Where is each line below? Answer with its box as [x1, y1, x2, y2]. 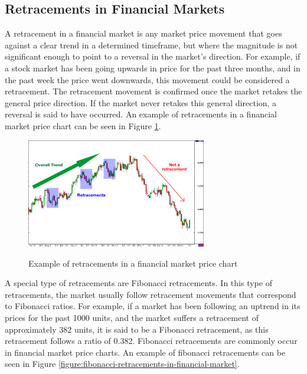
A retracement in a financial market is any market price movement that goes [5, 27, 282, 40]
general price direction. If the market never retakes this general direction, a [5, 96, 277, 109]
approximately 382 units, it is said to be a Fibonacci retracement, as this [5, 323, 269, 335]
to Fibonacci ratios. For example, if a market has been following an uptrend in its [5, 300, 301, 312]
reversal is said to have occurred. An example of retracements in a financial [5, 108, 277, 120]
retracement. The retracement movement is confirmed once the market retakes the [5, 85, 302, 97]
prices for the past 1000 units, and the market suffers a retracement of [5, 311, 259, 323]
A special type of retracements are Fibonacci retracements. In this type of [5, 277, 272, 289]
